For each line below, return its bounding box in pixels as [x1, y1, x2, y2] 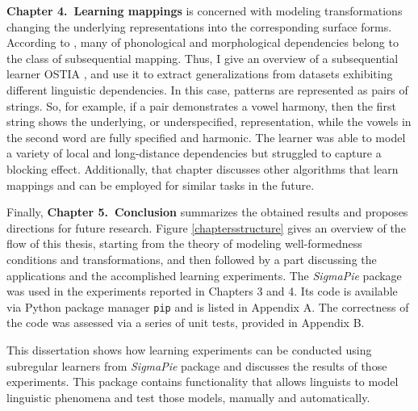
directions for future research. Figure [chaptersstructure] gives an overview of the [6, 219, 406, 236]
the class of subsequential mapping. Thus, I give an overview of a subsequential [6, 49, 399, 66]
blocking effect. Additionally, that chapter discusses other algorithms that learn [6, 160, 399, 177]
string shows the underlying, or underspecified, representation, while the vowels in [6, 113, 412, 130]
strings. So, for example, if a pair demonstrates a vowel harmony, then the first [6, 97, 396, 114]
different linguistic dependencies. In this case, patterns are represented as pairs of [6, 81, 408, 98]
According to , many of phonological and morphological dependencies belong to [6, 34, 399, 51]
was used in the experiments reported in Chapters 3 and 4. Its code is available [6, 283, 398, 300]
